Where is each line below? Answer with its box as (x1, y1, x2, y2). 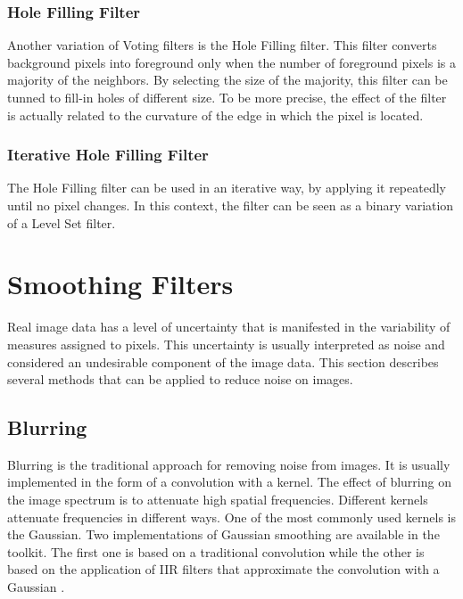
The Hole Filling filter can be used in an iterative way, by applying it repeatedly (7, 178, 446, 197)
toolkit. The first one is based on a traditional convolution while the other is (7, 542, 425, 561)
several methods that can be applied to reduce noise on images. (7, 370, 353, 389)
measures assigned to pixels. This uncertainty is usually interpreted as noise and (7, 334, 445, 353)
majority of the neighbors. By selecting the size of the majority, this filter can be (7, 70, 448, 89)
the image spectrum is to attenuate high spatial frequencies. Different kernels (7, 490, 428, 509)
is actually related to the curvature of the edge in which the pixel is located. (7, 105, 424, 124)
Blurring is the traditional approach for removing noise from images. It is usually (7, 455, 451, 473)
